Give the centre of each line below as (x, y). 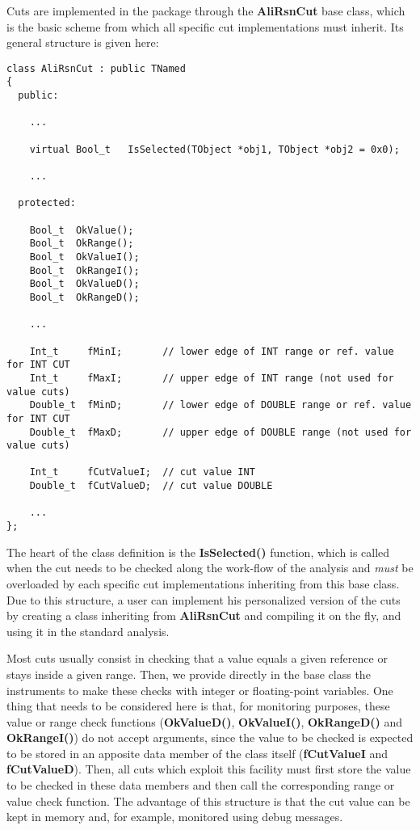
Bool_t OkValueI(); (84, 257)
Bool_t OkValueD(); (84, 284)
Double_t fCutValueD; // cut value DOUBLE (151, 486)
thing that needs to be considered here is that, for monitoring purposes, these (198, 706)
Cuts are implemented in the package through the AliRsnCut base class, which (206, 11)
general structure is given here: (83, 42)
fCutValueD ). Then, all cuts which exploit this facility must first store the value (209, 769)
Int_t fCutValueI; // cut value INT (142, 472)
